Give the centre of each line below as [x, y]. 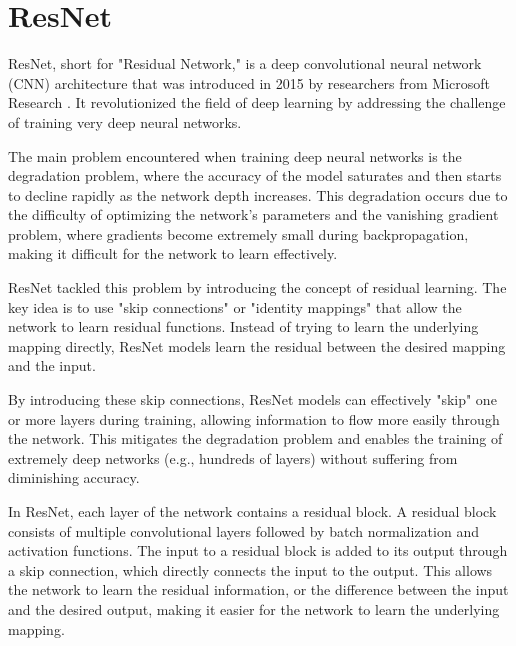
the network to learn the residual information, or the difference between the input [258, 589]
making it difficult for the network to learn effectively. [173, 253]
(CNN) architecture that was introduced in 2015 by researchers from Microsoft [249, 82]
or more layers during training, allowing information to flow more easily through [254, 418]
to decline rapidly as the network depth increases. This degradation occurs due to [258, 194]
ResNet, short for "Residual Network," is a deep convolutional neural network [245, 63]
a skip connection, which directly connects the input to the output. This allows [250, 569]
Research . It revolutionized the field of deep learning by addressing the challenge [257, 102]
